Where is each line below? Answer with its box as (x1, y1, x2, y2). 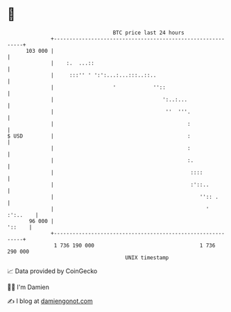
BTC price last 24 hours (112, 29, 185, 36)
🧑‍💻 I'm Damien (7, 283, 50, 291)
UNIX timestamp (125, 254, 169, 261)
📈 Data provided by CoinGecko (7, 267, 98, 275)
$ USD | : (7, 132, 191, 140)
